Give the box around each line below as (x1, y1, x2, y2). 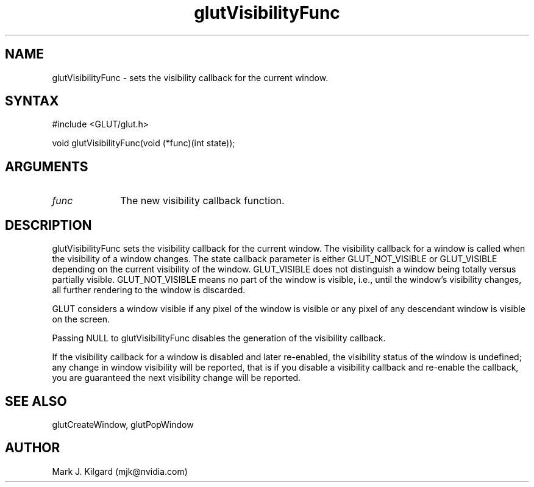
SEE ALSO (5, 393, 67, 409)
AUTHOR (5, 440, 60, 456)
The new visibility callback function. (120, 194, 285, 207)
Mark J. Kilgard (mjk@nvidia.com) (52, 466, 188, 477)
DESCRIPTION (5, 217, 92, 233)
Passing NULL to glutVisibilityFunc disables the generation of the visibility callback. (52, 333, 386, 344)
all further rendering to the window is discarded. (52, 285, 246, 296)
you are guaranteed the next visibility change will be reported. (52, 372, 301, 383)
